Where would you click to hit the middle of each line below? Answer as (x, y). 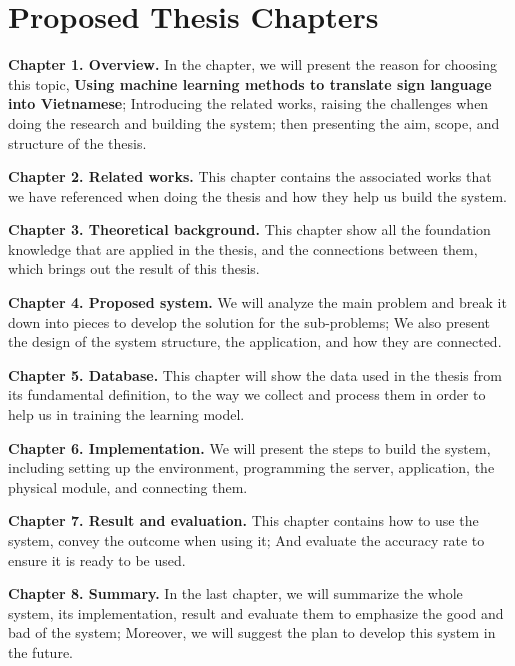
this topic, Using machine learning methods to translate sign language (250, 83)
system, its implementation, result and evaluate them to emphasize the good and (256, 612)
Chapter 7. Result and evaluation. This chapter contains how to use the (243, 520)
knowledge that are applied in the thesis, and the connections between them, (243, 248)
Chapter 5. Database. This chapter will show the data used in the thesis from (255, 374)
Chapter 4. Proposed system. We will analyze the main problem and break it (257, 302)
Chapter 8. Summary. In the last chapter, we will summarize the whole (235, 593)
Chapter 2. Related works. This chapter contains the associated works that (250, 176)
